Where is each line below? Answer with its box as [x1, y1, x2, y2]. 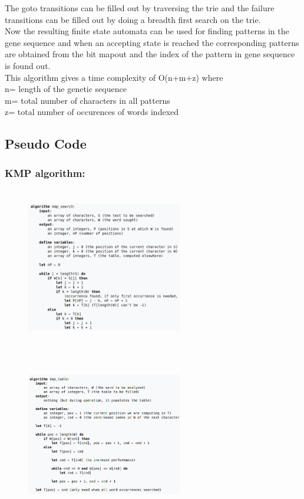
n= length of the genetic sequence [5, 83, 127, 95]
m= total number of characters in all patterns [5, 94, 170, 106]
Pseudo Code [5, 134, 87, 153]
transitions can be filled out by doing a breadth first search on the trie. [5, 13, 261, 25]
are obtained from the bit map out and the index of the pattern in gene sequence [5, 48, 295, 60]
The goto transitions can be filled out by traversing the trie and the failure [5, 2, 275, 14]
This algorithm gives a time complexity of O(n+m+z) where [5, 71, 223, 83]
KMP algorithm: [5, 165, 85, 180]
